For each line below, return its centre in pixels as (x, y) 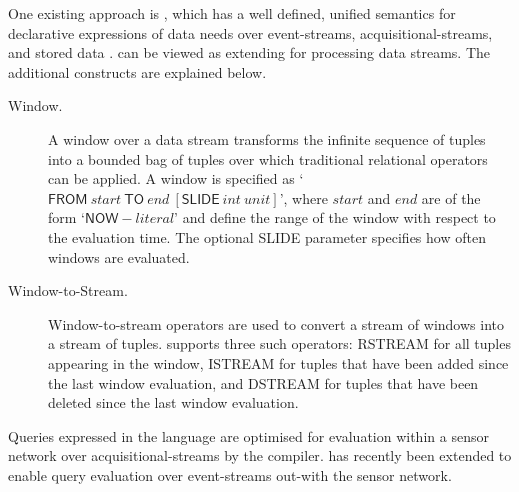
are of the (451, 197)
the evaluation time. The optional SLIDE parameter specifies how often (267, 236)
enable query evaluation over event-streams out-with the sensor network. (230, 474)
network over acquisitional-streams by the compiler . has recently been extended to (260, 455)
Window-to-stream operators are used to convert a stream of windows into (276, 323)
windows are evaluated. (119, 256)
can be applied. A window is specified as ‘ (176, 178)
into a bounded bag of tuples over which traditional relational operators (268, 158)
